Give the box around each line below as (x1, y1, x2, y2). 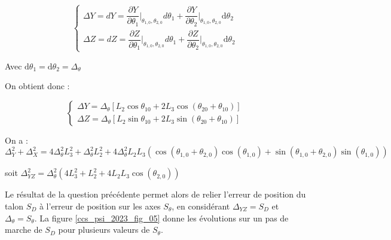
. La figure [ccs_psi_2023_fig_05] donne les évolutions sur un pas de (34, 211, 289, 224)
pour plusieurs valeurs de (58, 223, 150, 236)
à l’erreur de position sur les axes (39, 199, 161, 212)
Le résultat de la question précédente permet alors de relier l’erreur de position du (5, 188, 306, 200)
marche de (5, 223, 42, 236)
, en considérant (172, 199, 230, 212)
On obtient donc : (5, 80, 70, 92)
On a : (5, 133, 28, 146)
